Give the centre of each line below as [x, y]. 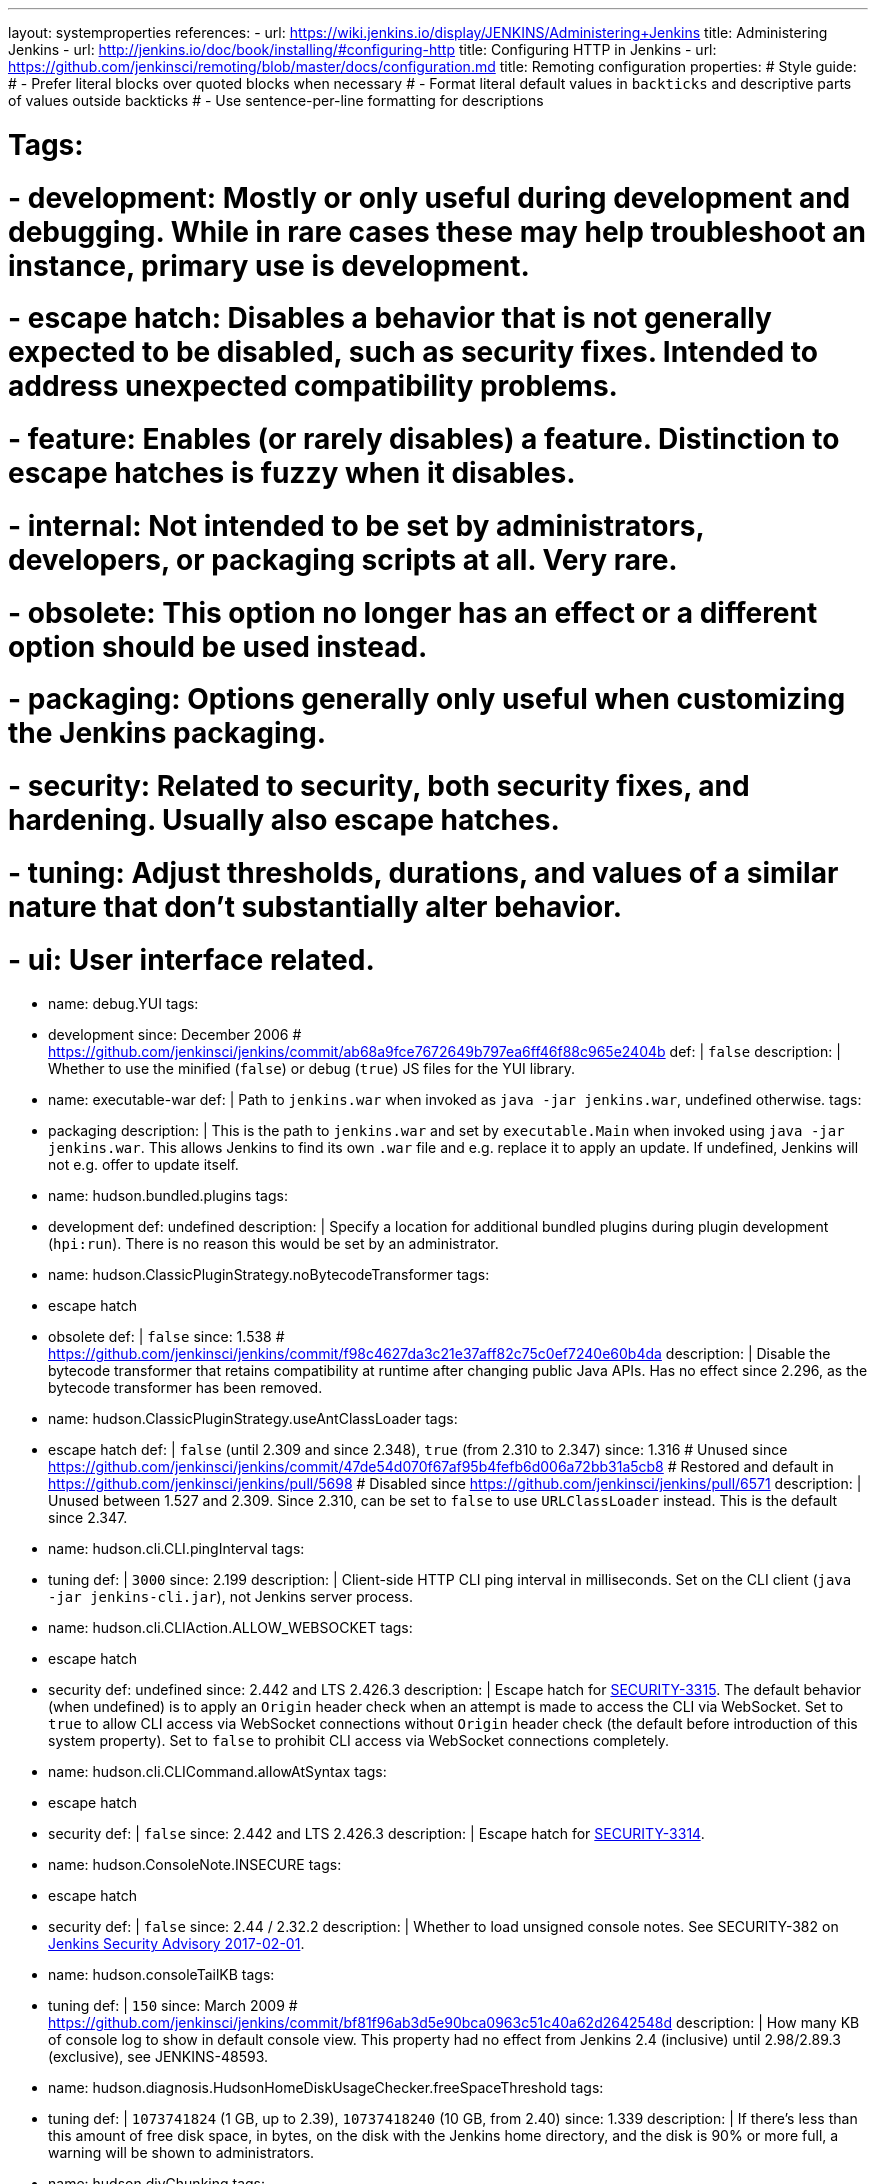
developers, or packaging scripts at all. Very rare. [343, 559]
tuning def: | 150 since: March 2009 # [173, 2006]
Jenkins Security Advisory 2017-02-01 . [176, 1944]
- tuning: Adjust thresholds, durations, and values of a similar [423, 872]
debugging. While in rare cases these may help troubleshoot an [437, 231]
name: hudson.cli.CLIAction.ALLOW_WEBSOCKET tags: [230, 1628]
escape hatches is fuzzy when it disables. [292, 473]
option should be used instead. [218, 646]
